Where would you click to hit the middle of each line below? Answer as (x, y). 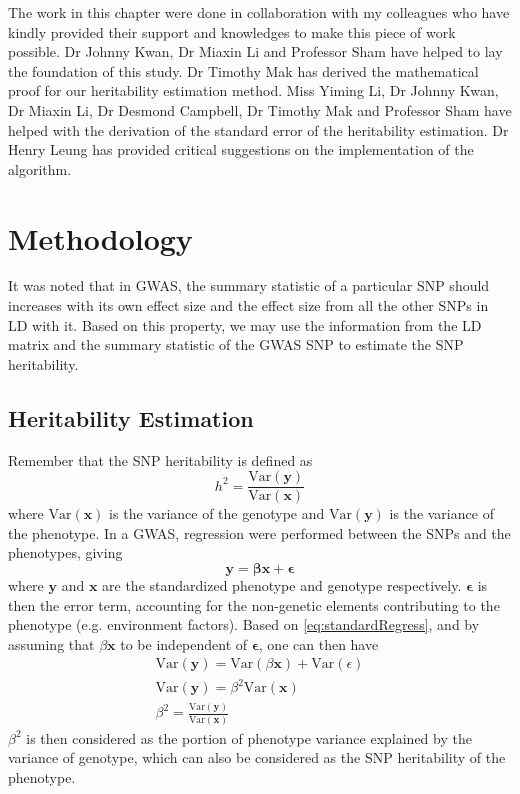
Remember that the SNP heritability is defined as (160, 459)
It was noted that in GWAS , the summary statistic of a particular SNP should (249, 285)
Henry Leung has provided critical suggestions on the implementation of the (241, 149)
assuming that (51, 643)
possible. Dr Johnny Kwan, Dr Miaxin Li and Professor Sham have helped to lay (255, 51)
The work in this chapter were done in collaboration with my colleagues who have (259, 12)
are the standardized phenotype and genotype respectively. (282, 585)
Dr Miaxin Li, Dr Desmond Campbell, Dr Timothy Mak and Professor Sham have (260, 109)
